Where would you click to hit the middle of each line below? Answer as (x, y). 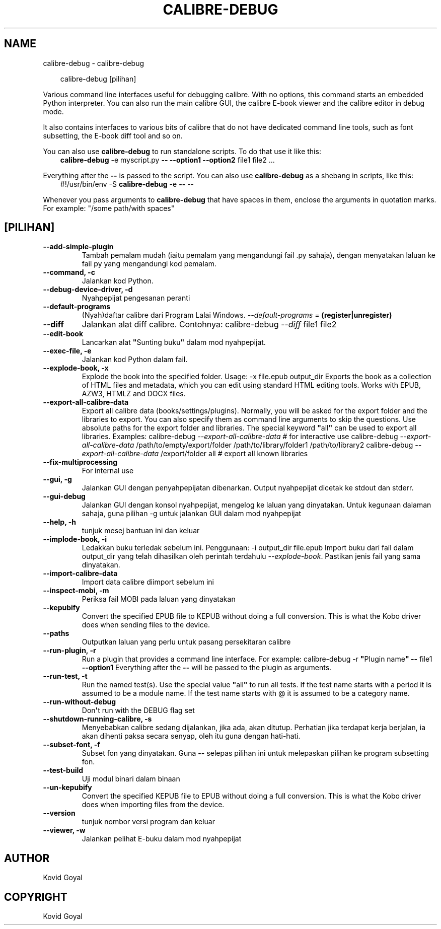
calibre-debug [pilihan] (98, 79)
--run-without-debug (80, 702)
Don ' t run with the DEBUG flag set (138, 710)
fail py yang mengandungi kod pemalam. (149, 264)
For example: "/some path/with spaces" (109, 208)
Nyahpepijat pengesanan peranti (136, 298)
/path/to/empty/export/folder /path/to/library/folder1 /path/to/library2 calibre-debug (275, 445)
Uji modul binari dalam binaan (131, 779)
